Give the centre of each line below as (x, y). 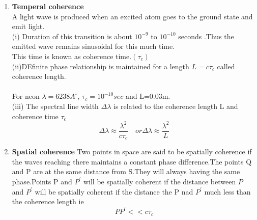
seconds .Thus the (206, 36)
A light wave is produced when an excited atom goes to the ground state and (132, 16)
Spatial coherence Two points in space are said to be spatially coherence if (132, 152)
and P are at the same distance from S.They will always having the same (126, 171)
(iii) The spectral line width (55, 106)
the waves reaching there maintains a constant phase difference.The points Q (132, 161)
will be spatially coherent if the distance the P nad (114, 191)
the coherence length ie (48, 201)
